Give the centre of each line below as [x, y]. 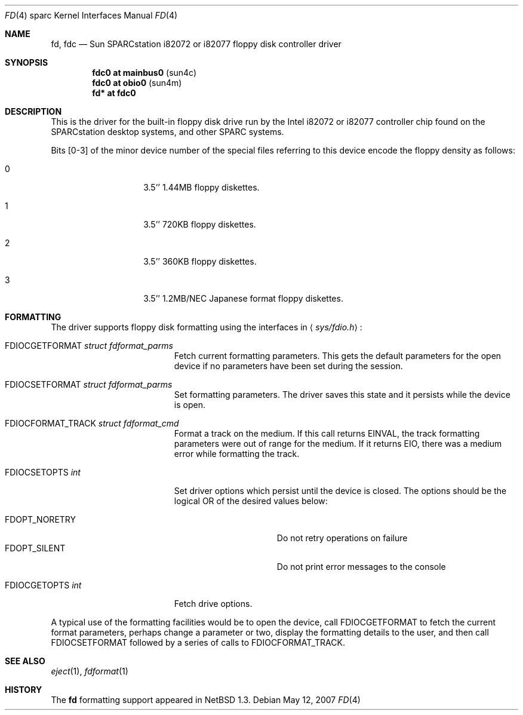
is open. [190, 405]
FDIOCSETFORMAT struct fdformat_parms [89, 384]
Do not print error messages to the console [361, 567]
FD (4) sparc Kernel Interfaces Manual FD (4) [91, 15]
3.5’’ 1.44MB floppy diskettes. [201, 187]
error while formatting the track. [237, 454]
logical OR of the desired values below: [251, 501]
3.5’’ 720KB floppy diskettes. [200, 224]
